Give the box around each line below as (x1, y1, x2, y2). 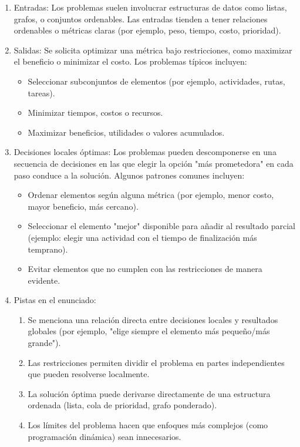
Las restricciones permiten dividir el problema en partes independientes (28, 356, 285, 368)
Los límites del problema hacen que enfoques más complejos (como (28, 419, 268, 431)
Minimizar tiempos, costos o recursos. (28, 106, 163, 119)
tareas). (28, 86, 55, 99)
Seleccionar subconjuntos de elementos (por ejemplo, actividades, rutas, (28, 75, 285, 87)
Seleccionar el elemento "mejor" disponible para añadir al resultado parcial (28, 220, 295, 232)
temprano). (28, 243, 68, 255)
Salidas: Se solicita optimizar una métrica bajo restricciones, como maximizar (14, 43, 292, 56)
